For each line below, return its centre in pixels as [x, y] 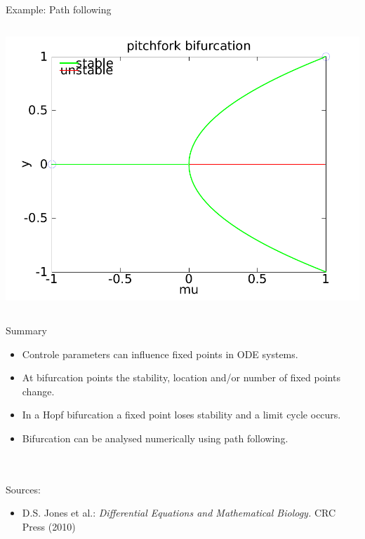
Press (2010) [49, 526]
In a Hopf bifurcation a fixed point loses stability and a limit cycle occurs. [181, 415]
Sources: [23, 489]
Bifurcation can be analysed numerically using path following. [155, 438]
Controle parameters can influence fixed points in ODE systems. [160, 354]
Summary [26, 330]
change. [38, 391]
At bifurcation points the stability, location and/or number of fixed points [181, 377]
